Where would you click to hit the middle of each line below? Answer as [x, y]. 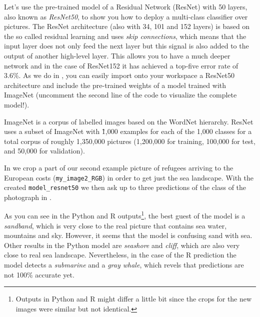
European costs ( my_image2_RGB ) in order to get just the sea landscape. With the [129, 177]
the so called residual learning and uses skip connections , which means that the [125, 36]
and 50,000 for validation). [44, 151]
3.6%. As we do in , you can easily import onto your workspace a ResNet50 [119, 75]
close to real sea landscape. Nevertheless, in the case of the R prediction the [120, 255]
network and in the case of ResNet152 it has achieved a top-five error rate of [121, 65]
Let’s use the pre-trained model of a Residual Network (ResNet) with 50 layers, [126, 6]
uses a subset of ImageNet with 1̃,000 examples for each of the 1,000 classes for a [128, 131]
